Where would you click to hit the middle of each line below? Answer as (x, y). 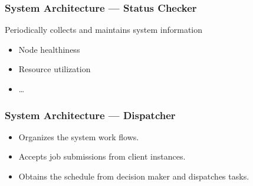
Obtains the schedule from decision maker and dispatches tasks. (134, 176)
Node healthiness (49, 49)
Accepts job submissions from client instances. (102, 156)
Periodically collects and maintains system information (104, 30)
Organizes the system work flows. (79, 136)
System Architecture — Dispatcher (90, 115)
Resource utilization (55, 69)
